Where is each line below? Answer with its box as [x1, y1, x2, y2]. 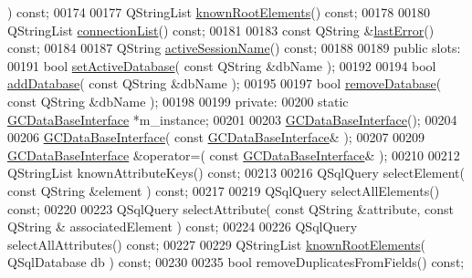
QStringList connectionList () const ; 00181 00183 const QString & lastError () [7, 20, 435, 39]
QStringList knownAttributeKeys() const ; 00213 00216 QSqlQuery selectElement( [7, 163, 465, 182]
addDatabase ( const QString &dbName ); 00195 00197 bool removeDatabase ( [7, 74, 442, 93]
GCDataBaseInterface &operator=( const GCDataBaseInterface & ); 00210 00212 [7, 145, 460, 164]
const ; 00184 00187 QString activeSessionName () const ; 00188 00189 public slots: [7, 38, 461, 57]
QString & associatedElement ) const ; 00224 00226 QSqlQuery [7, 217, 358, 236]
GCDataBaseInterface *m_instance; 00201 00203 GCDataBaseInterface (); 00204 [7, 109, 457, 129]
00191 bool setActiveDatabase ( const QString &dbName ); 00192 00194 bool [7, 56, 436, 75]
